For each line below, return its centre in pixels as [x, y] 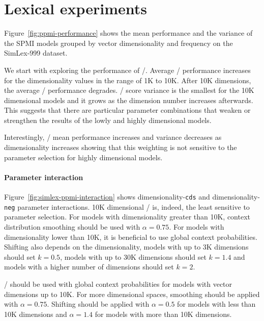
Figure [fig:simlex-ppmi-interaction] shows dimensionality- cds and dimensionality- [132, 197]
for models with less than [216, 304]
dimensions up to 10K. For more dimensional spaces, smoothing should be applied [132, 294]
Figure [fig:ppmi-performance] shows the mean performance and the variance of [128, 33]
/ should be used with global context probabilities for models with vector [118, 283]
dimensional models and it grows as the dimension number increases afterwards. [129, 100]
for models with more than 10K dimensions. [163, 314]
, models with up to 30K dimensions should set [133, 256]
